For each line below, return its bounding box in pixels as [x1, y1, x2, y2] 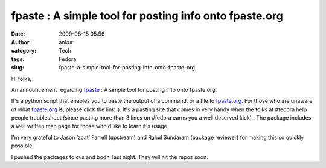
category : [11, 47, 37, 54]
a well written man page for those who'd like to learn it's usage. [11, 123, 169, 130]
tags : [11, 55, 25, 63]
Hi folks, [11, 75, 32, 82]
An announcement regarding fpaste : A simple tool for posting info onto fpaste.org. [11, 86, 217, 93]
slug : [11, 64, 24, 71]
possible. [11, 142, 34, 149]
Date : [11, 30, 25, 37]
